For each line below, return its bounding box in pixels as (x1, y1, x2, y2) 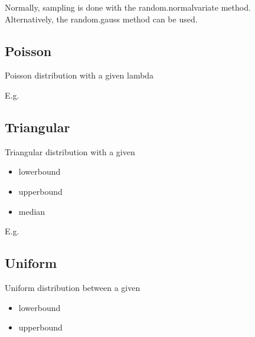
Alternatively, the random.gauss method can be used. (5, 12, 198, 25)
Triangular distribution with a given (5, 145, 135, 158)
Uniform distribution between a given (5, 281, 140, 293)
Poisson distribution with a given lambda (5, 69, 154, 81)
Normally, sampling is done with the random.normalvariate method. (5, 1, 251, 13)
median (18, 205, 45, 217)
